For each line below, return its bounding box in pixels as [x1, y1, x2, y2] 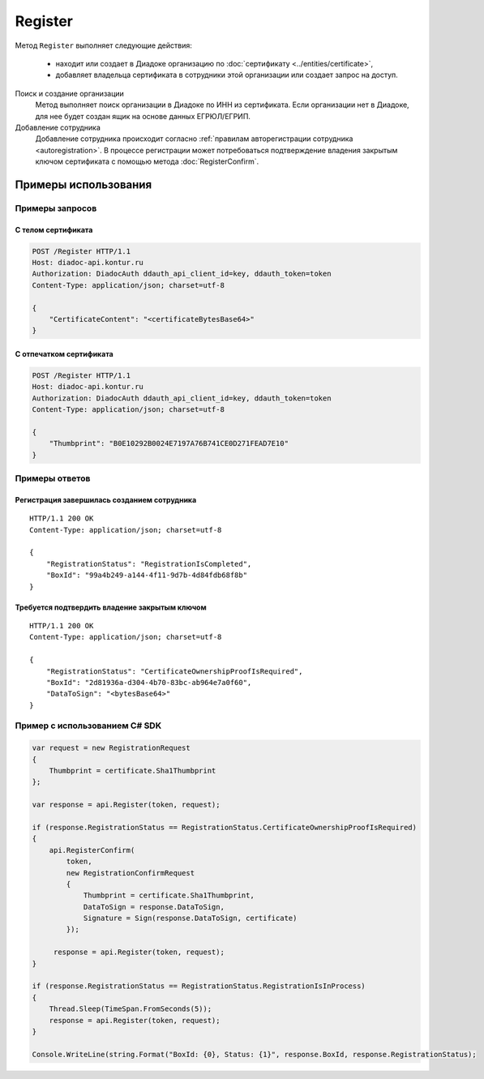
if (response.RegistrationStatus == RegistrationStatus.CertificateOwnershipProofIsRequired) [32, 823, 418, 832]
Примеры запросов [15, 203, 97, 214]
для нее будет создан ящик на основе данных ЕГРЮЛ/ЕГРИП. [35, 111, 251, 121]
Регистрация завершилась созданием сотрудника [15, 495, 197, 504]
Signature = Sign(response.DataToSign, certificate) [83, 914, 298, 923]
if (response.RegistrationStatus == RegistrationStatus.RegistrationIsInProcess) [32, 982, 366, 991]
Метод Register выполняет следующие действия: [15, 41, 192, 50]
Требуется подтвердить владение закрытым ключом [15, 602, 207, 612]
